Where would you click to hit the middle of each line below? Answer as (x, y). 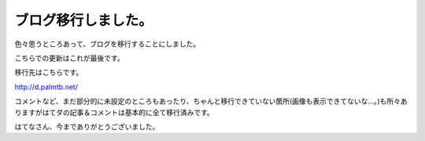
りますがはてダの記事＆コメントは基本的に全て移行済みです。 (114, 112)
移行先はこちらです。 (49, 72)
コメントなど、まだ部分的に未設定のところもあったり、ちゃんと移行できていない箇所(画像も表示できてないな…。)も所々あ (211, 101)
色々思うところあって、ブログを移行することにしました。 (107, 44)
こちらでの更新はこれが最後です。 (70, 58)
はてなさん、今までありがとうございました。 (87, 126)
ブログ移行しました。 (84, 20)
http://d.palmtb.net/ (46, 87)
